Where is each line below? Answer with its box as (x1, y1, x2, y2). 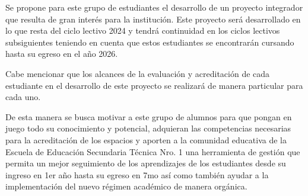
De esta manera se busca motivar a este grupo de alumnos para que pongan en (5, 110, 292, 123)
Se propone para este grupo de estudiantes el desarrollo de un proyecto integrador (5, 1, 303, 13)
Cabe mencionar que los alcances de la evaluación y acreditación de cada (5, 67, 270, 79)
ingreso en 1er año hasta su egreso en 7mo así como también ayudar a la (5, 168, 269, 181)
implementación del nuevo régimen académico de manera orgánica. (5, 180, 247, 192)
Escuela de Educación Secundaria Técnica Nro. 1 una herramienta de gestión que (5, 145, 300, 158)
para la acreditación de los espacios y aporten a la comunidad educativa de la (5, 133, 287, 146)
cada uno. (5, 91, 41, 103)
